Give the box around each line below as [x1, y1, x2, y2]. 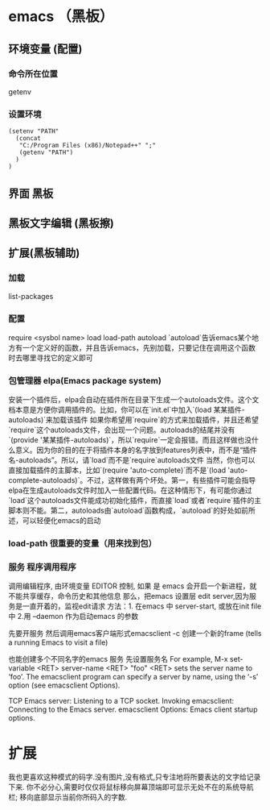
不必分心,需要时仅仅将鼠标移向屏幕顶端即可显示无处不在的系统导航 [33, 783, 255, 792]
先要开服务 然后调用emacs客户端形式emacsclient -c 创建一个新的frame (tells [8, 629, 262, 638]
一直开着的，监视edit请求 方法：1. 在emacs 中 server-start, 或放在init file [22, 601, 262, 611]
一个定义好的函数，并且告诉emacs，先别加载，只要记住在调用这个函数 [22, 343, 256, 352]
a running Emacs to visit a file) [8, 638, 108, 647]
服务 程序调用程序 [8, 562, 76, 573]
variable [8, 663, 35, 673]
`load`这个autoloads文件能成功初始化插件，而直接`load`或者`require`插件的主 [8, 496, 262, 505]
